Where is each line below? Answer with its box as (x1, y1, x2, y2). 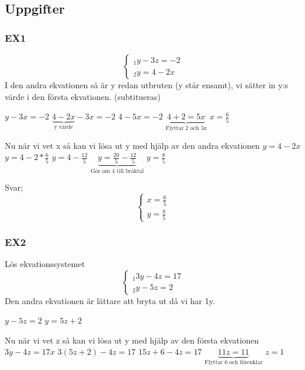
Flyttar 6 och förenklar (204, 359, 263, 366)
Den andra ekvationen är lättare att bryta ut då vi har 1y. (5, 294, 216, 306)
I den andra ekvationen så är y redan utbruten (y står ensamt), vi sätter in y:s (5, 79, 289, 91)
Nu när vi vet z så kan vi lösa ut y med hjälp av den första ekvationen (5, 334, 259, 346)
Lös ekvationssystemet (5, 258, 85, 269)
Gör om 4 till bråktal (91, 168, 144, 175)
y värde (54, 124, 73, 131)
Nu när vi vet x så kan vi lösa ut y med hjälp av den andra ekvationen (5, 139, 260, 151)
